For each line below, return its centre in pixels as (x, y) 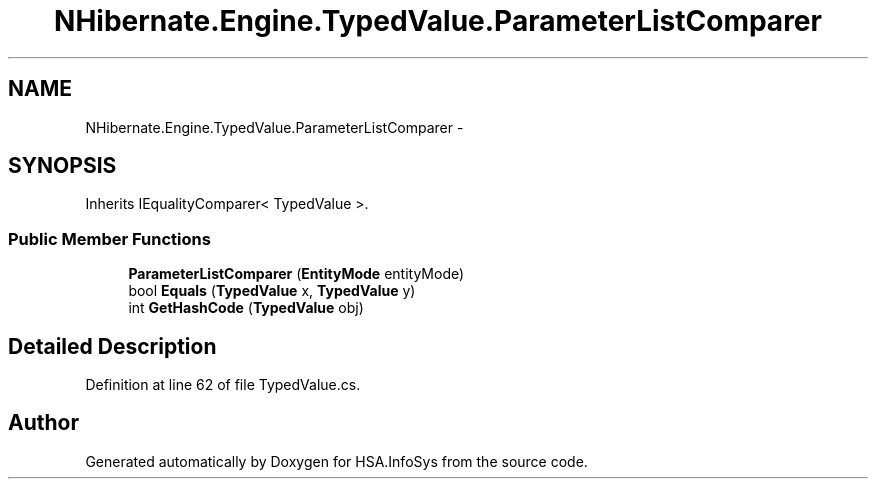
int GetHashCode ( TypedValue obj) (246, 308)
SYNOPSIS (62, 166)
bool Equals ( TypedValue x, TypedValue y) (272, 291)
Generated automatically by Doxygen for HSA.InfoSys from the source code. (336, 461)
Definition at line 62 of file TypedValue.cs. (223, 385)
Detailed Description (112, 346)
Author (43, 423)
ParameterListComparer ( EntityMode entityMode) (296, 274)
